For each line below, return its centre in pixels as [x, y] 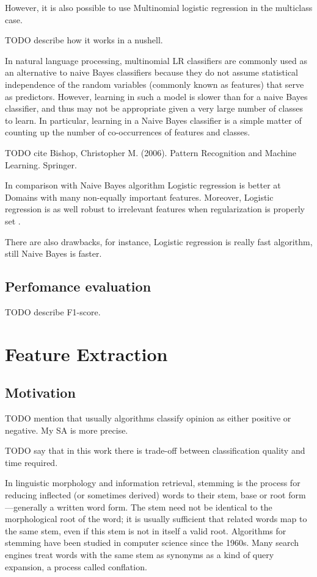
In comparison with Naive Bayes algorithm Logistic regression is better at [143, 185]
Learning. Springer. [41, 164]
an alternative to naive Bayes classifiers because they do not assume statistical [152, 72]
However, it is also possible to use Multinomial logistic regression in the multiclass [159, 7]
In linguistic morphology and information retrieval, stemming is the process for [153, 483]
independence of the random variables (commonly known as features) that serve [155, 84]
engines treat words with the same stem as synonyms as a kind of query [140, 554]
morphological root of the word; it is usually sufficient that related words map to [156, 519]
